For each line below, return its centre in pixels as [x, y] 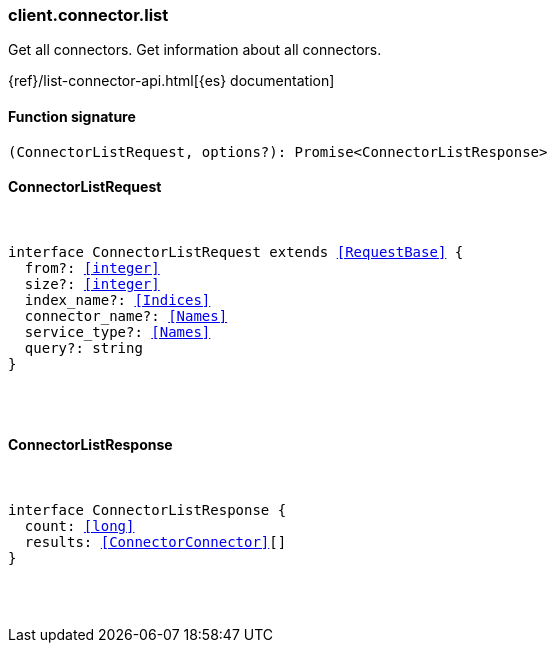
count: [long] [79, 526]
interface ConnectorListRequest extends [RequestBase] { [236, 251]
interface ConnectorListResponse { [147, 510]
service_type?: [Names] [117, 331]
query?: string [83, 347]
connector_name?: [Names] [126, 315]
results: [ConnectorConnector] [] [155, 542]
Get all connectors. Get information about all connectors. [195, 50]
